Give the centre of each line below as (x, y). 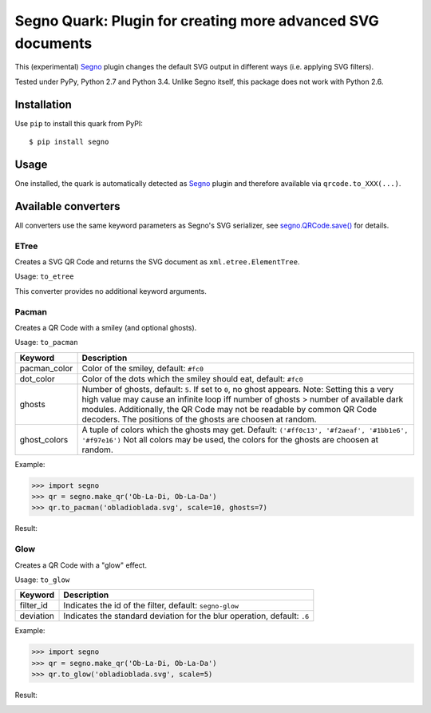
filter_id (34, 605)
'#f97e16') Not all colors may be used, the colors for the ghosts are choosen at (230, 439)
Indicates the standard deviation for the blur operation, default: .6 (186, 616)
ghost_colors (44, 439)
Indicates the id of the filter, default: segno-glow (151, 605)
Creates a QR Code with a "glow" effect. (81, 565)
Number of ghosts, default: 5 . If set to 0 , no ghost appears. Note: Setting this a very (238, 389)
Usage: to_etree (44, 276)
